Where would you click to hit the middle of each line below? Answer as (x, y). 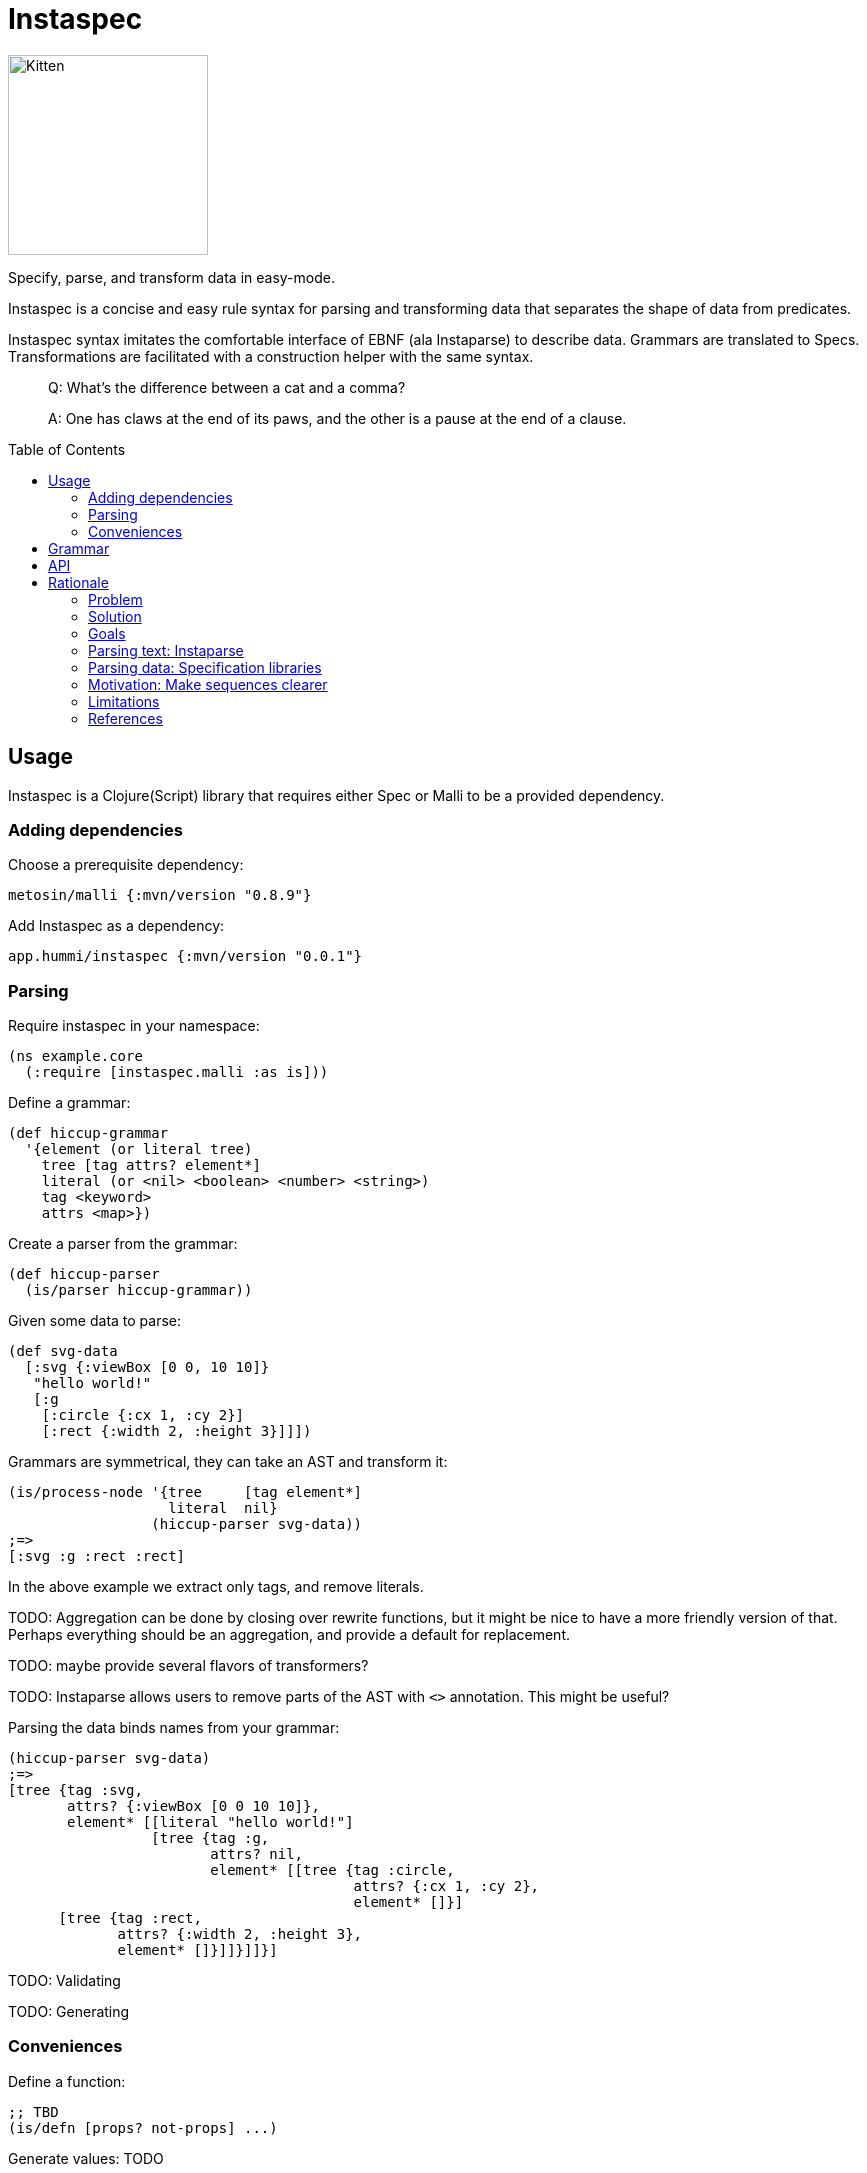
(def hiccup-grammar (88, 1133)
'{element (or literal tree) (138, 1149)
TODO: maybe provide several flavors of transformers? (188, 1666)
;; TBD (33, 2111)
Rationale (78, 582)
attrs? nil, (257, 1854)
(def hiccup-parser (84, 1274)
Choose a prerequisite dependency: (126, 865)
